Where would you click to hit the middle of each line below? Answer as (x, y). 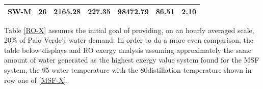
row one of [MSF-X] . (36, 80)
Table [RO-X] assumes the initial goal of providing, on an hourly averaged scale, (129, 30)
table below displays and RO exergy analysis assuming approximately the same (128, 50)
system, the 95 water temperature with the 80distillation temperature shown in (128, 69)
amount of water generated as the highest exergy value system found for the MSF (132, 60)
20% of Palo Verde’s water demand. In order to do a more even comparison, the (129, 40)
